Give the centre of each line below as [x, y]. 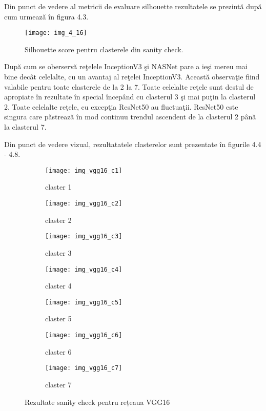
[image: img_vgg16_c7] [84, 368]
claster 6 [58, 351]
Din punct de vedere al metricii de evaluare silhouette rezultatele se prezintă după [133, 6]
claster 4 [58, 286]
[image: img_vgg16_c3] [84, 237]
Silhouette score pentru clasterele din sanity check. [104, 49]
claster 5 [58, 318]
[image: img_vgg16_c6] [84, 335]
